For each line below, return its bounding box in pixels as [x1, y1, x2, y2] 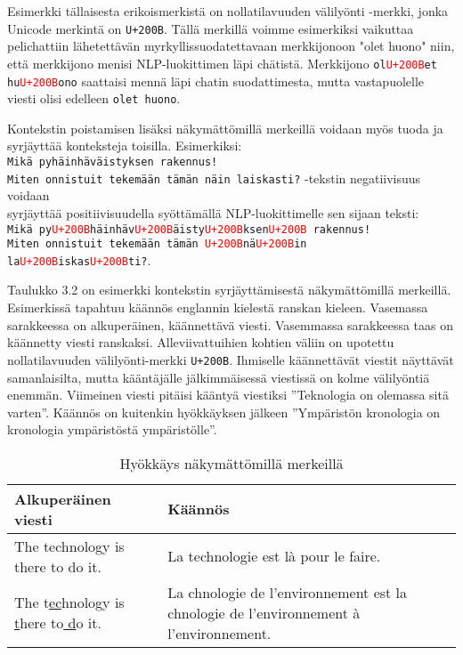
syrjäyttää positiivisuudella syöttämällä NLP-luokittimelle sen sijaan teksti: [7, 203, 419, 222]
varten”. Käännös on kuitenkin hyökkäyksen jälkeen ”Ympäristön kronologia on [7, 402, 441, 421]
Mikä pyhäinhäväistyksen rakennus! [7, 156, 218, 168]
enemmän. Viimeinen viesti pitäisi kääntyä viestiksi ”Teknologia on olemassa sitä [7, 385, 449, 404]
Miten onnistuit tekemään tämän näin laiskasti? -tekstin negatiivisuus [7, 168, 421, 187]
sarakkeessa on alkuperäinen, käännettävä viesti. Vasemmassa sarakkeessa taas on [7, 315, 454, 334]
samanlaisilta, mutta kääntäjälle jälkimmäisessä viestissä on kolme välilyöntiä [7, 368, 430, 386]
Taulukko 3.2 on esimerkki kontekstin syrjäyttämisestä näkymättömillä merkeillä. [7, 280, 451, 299]
